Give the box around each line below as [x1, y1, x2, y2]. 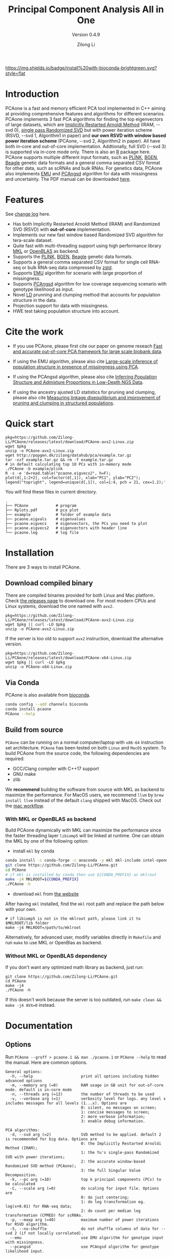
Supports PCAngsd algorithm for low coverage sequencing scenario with [12, 280, 167, 287]
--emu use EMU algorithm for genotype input [10, 1235, 164, 1240]
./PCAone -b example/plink [5, 466, 63, 471]
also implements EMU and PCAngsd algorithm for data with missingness [5, 170, 158, 176]
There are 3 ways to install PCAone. [5, 564, 81, 570]
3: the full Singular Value [81, 1168, 141, 1173]
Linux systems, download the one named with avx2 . [5, 603, 114, 610]
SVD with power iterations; [5, 1154, 66, 1160]
